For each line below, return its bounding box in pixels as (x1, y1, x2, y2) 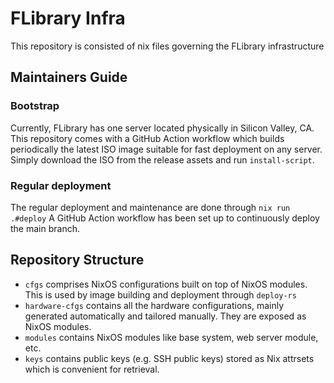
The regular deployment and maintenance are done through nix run (10, 201, 291, 213)
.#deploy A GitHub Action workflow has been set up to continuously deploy (10, 212, 320, 224)
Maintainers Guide (10, 69, 128, 86)
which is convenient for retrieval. (24, 363, 160, 375)
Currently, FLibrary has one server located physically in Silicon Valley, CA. (10, 122, 315, 134)
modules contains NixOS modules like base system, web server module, (24, 331, 319, 343)
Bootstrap (10, 99, 60, 113)
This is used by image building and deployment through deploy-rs (24, 288, 297, 301)
